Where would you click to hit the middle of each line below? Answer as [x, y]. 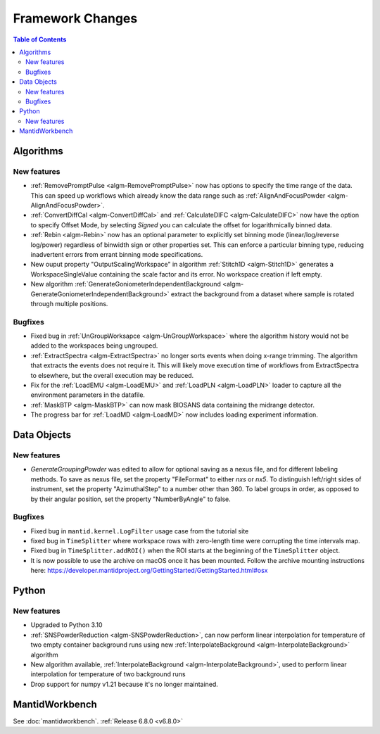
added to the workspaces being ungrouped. [94, 346]
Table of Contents [40, 39]
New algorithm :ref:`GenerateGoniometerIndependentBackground [126, 284]
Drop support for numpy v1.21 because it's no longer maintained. [124, 684]
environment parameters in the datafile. [88, 395]
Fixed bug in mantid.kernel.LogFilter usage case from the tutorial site [140, 531]
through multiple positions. [69, 303]
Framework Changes [75, 18]
